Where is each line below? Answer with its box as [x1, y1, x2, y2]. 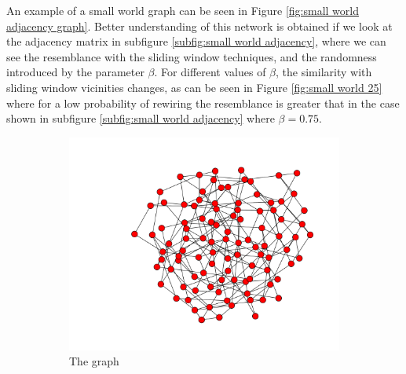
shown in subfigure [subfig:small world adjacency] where [6, 110, 275, 126]
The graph [69, 353, 119, 369]
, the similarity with [276, 64, 372, 80]
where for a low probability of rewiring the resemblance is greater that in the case [6, 94, 400, 111]
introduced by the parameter [6, 64, 144, 80]
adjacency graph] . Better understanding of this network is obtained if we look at [6, 17, 393, 34]
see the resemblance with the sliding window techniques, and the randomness [6, 48, 377, 64]
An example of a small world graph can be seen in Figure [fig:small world [6, 2, 359, 18]
